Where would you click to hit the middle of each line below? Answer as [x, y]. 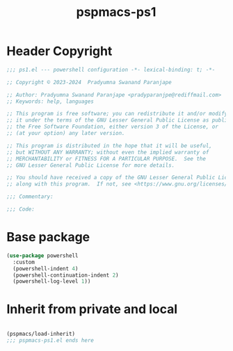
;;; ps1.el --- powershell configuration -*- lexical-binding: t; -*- [111, 70]
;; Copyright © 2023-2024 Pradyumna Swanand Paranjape [89, 82]
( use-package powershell [42, 255]
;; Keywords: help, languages [50, 101]
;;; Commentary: [30, 197]
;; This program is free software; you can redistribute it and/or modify [117, 114]
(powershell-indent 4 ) [46, 268]
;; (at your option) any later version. [66, 133]
